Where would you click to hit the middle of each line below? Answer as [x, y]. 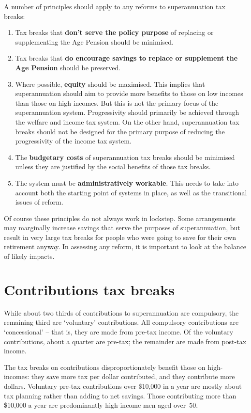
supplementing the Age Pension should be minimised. [94, 41]
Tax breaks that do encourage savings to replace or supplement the [126, 58]
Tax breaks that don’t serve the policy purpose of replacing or [114, 32]
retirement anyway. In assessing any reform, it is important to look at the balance [125, 246]
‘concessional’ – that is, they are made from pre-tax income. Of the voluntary [119, 331]
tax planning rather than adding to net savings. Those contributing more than [120, 395]
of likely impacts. [29, 256]
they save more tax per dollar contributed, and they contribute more [133, 376]
